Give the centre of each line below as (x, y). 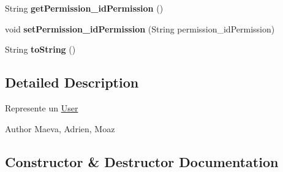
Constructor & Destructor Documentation (142, 161)
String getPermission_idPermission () (84, 8)
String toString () (40, 49)
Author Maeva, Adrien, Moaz (60, 128)
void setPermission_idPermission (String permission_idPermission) (140, 28)
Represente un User (42, 107)
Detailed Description (72, 82)
